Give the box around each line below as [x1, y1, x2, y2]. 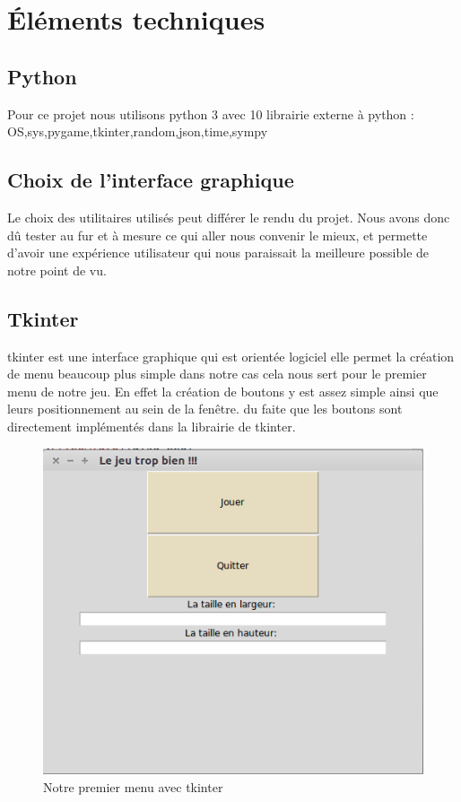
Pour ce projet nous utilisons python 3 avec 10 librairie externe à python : [7, 104, 414, 123]
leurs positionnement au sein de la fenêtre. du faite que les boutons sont [7, 399, 403, 418]
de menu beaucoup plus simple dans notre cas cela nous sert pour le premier [7, 364, 427, 383]
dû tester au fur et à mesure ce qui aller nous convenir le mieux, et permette [7, 225, 428, 244]
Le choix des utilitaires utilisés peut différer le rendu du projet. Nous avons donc [7, 207, 450, 226]
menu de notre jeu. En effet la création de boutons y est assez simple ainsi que [7, 381, 439, 400]
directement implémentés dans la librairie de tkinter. [7, 416, 296, 435]
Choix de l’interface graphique [7, 166, 294, 194]
